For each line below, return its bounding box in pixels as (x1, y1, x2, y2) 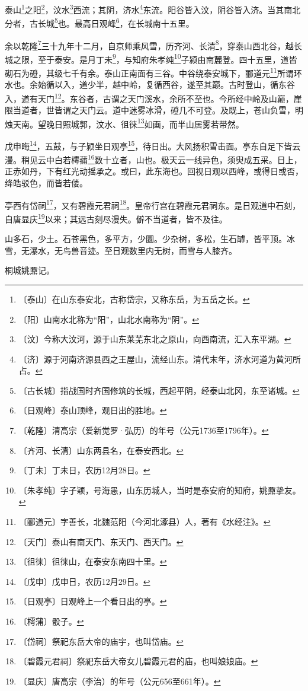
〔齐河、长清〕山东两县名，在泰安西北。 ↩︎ (18, 444, 184, 456)
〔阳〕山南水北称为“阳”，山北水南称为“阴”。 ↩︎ (18, 313, 199, 325)
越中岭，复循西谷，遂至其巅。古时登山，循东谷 (112, 78, 295, 91)
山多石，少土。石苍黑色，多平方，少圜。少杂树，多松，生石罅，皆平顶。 (5, 233, 287, 245)
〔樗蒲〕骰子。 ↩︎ (18, 615, 84, 627)
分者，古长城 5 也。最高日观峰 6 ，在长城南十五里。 (5, 15, 194, 29)
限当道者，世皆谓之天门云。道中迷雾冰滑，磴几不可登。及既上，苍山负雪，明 (5, 104, 303, 116)
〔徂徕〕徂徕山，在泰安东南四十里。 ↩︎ (18, 555, 167, 568)
